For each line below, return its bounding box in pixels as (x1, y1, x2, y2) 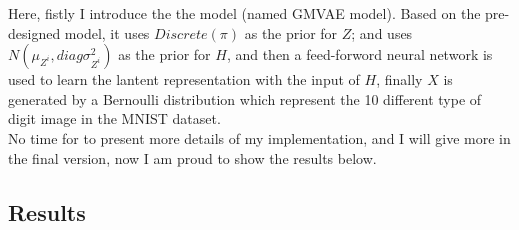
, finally (376, 69, 423, 90)
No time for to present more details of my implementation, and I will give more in (8, 127, 511, 148)
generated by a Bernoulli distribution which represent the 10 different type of (8, 88, 482, 109)
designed (8, 22, 61, 43)
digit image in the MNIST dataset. (8, 108, 221, 129)
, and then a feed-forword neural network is (226, 44, 493, 65)
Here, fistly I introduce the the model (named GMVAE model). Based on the (8, 3, 481, 23)
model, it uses (64, 22, 150, 43)
